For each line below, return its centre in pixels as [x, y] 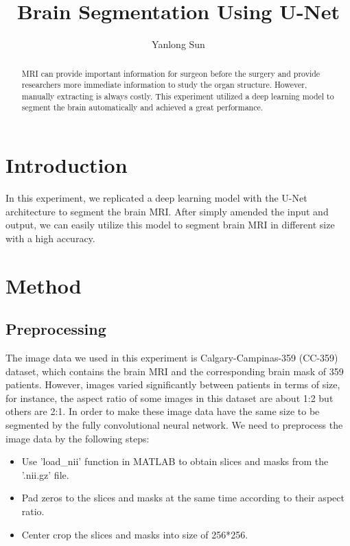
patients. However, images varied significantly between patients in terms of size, [173, 384]
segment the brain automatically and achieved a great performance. [142, 107]
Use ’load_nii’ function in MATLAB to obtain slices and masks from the [175, 461]
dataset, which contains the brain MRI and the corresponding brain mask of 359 [175, 371]
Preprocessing [56, 329]
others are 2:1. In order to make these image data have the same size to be [163, 411]
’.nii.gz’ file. [45, 474]
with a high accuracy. [50, 238]
